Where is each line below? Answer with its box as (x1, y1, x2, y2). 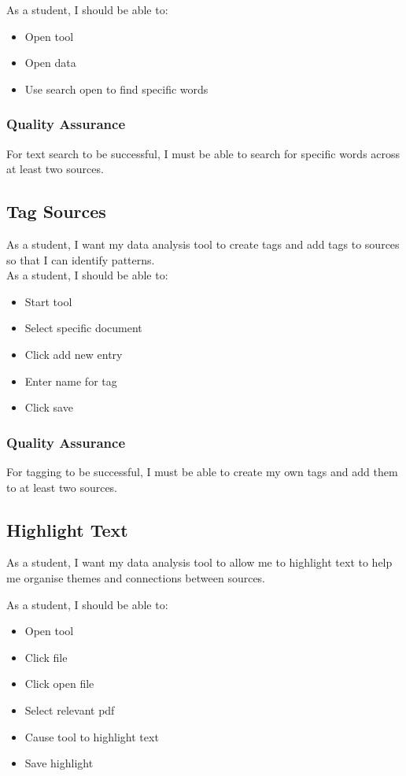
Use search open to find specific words (24, 80, 209, 97)
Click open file (24, 675, 94, 692)
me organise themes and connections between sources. (6, 569, 266, 586)
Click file (24, 649, 68, 665)
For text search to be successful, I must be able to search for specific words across (6, 145, 400, 161)
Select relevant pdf (24, 701, 115, 718)
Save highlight (24, 755, 94, 771)
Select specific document (24, 320, 142, 336)
